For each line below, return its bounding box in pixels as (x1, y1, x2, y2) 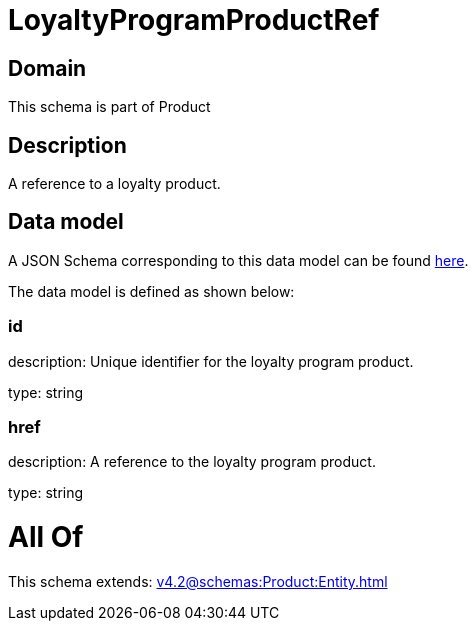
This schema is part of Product (8, 98, 211, 116)
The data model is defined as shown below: (8, 282, 295, 300)
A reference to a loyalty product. (8, 175, 221, 193)
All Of (8, 520, 84, 555)
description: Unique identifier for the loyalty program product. (8, 352, 414, 370)
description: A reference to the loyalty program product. (8, 453, 376, 471)
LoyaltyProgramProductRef (8, 3, 380, 37)
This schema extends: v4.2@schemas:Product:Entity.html (8, 572, 388, 590)
